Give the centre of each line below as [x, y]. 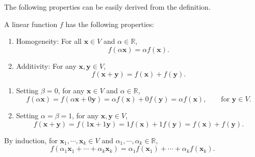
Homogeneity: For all [49, 41]
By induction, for [31, 140]
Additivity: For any [46, 66]
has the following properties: [110, 24]
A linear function [31, 24]
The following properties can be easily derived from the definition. [107, 7]
